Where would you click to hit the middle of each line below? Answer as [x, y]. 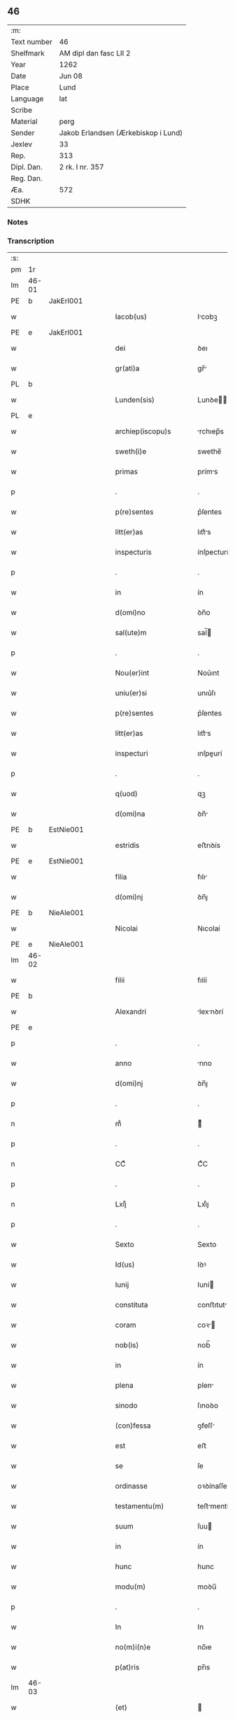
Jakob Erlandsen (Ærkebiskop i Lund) [121, 132]
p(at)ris [127, 1667]
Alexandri [131, 1012]
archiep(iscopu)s [143, 431]
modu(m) [130, 1587]
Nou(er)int [132, 673]
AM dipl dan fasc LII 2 [95, 53]
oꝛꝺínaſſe [212, 1486]
